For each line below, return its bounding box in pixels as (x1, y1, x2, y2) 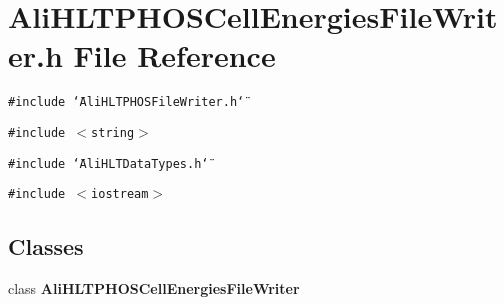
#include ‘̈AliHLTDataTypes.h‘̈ (8, 156, 209, 171)
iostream (91, 187, 149, 202)
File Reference (73, 35, 276, 76)
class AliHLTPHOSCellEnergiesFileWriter (8, 278, 300, 299)
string (91, 125, 135, 140)
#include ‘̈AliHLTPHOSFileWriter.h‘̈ (8, 95, 245, 110)
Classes (8, 231, 84, 262)
